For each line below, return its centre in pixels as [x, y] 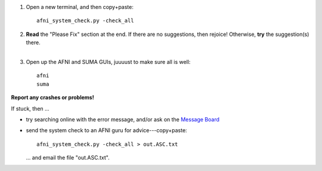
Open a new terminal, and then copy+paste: [80, 7]
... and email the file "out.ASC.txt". [68, 158]
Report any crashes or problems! [53, 97]
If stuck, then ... [30, 108]
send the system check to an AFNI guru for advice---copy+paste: [106, 130]
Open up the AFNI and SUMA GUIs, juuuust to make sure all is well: [108, 62]
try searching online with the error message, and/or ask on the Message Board [123, 119]
